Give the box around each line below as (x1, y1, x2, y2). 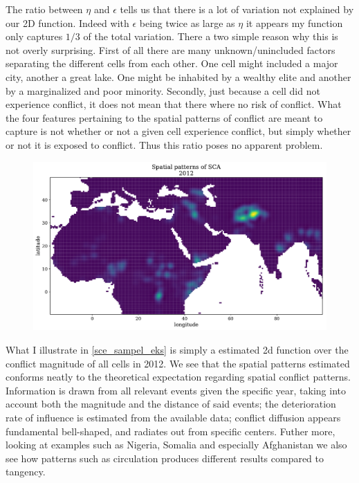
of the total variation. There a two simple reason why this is (83, 29, 338, 44)
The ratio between (6, 2, 83, 16)
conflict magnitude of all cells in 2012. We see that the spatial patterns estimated (6, 356, 350, 370)
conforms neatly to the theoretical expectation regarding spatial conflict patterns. (6, 370, 351, 384)
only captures (6, 29, 63, 44)
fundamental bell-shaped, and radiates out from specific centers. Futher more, (6, 423, 335, 438)
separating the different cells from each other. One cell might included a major (6, 56, 338, 71)
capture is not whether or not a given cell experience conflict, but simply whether (6, 124, 351, 138)
